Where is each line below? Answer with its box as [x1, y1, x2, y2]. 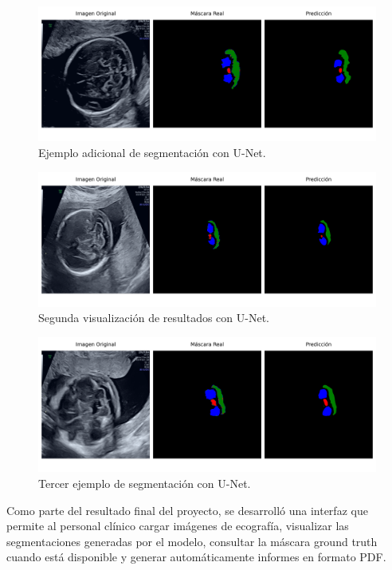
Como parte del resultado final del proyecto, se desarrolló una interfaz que [6, 501, 368, 518]
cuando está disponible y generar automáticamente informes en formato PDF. [6, 548, 386, 565]
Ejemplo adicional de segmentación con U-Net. [38, 143, 266, 160]
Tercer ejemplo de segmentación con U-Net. [38, 475, 251, 491]
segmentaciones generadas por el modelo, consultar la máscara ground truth [6, 533, 378, 549]
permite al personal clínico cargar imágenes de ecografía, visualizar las [6, 517, 349, 534]
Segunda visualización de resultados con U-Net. [38, 309, 269, 326]
